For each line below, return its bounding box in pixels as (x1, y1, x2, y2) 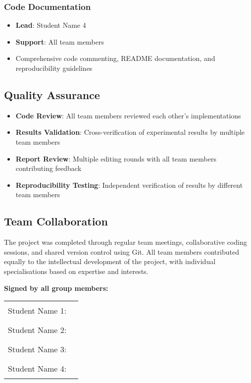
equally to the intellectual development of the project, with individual (4, 256, 216, 267)
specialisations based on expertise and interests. (4, 266, 149, 276)
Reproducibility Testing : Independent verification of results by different (15, 179, 243, 190)
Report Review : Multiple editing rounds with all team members (15, 153, 216, 164)
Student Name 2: (8, 324, 67, 336)
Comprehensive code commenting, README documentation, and (15, 53, 215, 63)
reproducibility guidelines (15, 63, 93, 73)
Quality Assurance (4, 87, 100, 102)
